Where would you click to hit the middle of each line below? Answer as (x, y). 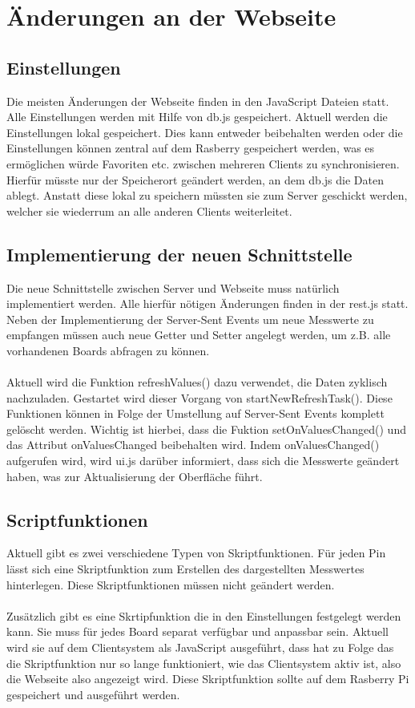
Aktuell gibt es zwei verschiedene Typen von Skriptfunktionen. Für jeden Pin (196, 553)
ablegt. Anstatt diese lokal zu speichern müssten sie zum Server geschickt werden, (207, 195)
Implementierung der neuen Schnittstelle (179, 254)
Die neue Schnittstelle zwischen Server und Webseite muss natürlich (173, 287)
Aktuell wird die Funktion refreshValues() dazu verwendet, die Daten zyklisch (197, 382)
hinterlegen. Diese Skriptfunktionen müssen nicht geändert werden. (171, 584)
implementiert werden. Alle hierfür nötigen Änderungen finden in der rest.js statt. (207, 303)
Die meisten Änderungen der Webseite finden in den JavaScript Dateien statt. (198, 101)
